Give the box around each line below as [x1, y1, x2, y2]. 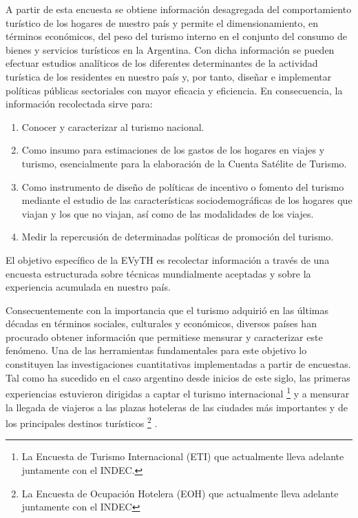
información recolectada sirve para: [6, 96, 153, 111]
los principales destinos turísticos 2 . [6, 414, 158, 430]
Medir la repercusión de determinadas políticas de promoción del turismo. [21, 229, 334, 244]
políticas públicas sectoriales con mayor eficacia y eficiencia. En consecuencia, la [6, 83, 343, 97]
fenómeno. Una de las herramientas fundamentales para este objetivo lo [6, 343, 307, 358]
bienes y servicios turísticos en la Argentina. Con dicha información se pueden [6, 42, 335, 56]
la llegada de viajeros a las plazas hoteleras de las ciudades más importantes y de [6, 400, 348, 414]
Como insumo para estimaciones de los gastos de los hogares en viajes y [21, 143, 325, 157]
